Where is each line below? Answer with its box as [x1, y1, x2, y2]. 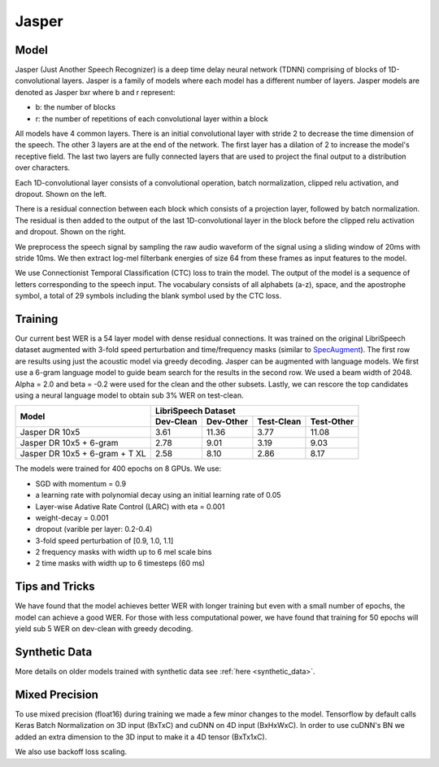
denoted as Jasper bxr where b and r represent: [15, 87, 176, 97]
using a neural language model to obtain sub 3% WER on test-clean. [15, 390, 244, 400]
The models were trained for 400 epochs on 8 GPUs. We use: [15, 464, 222, 473]
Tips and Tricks [15, 580, 95, 594]
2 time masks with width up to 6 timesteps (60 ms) [35, 558, 206, 569]
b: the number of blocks [35, 102, 116, 112]
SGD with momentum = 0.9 [35, 478, 126, 488]
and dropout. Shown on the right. [15, 227, 126, 237]
